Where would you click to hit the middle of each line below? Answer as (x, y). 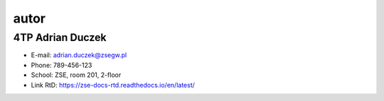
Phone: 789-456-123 (62, 65)
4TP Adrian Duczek (60, 37)
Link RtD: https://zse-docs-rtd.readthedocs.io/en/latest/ (113, 85)
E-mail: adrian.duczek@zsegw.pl (79, 55)
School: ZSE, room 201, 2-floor (76, 75)
